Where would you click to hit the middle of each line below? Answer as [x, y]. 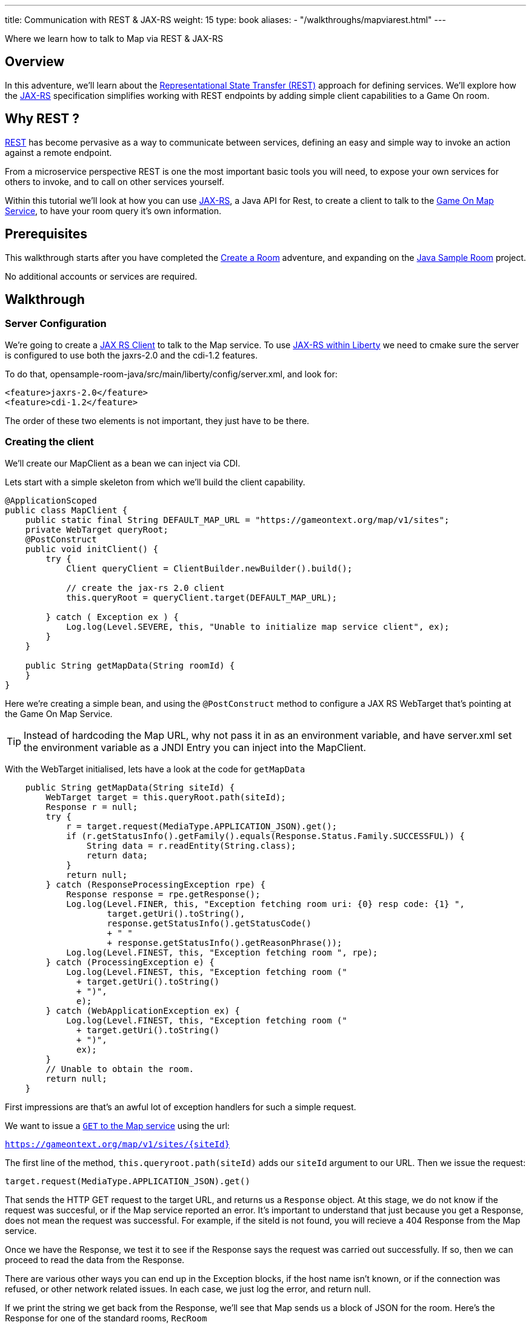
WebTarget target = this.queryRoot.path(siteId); [166, 797]
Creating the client [49, 442]
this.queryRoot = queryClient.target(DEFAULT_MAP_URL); [202, 597]
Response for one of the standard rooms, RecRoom [106, 1318]
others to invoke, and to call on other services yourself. [115, 181]
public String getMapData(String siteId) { [130, 787]
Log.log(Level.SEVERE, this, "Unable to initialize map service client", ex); [258, 626]
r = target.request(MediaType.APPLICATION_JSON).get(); [202, 826]
